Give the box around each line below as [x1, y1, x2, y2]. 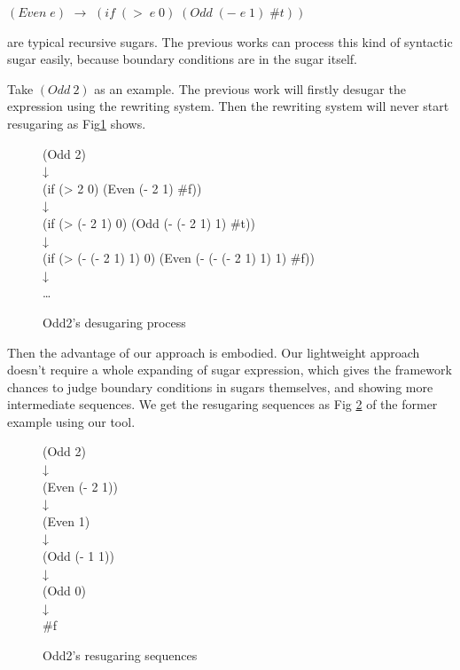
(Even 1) [43, 511, 90, 530]
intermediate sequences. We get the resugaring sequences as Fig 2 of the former [7, 395, 438, 414]
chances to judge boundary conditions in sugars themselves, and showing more [7, 377, 433, 396]
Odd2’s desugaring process [43, 312, 186, 331]
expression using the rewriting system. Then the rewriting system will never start [7, 97, 449, 115]
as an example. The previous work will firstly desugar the [94, 79, 406, 98]
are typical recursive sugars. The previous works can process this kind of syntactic [7, 32, 453, 51]
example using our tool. [7, 412, 136, 430]
